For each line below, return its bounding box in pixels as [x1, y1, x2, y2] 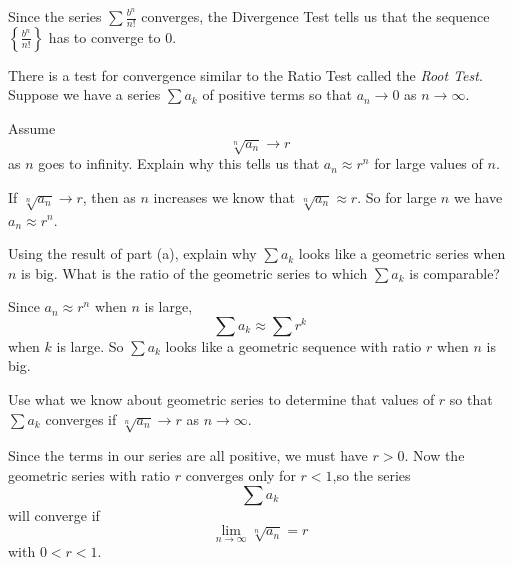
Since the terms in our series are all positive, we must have [8, 445, 368, 466]
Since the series [8, 6, 102, 26]
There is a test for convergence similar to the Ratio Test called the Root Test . [8, 64, 483, 85]
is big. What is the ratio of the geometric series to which [21, 262, 368, 283]
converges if [45, 408, 117, 429]
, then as [82, 186, 136, 207]
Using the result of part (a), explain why [8, 243, 257, 264]
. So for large [357, 186, 437, 207]
